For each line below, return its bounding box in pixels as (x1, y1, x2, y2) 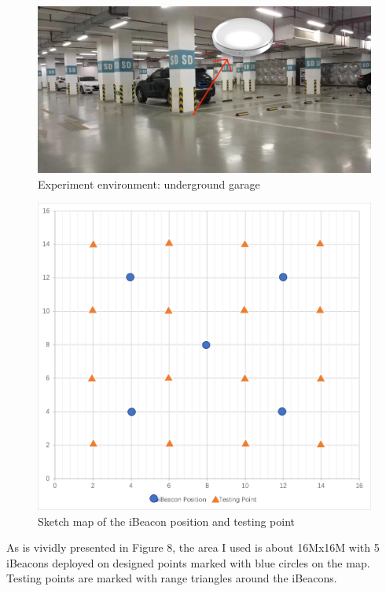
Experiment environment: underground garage (38, 175, 260, 192)
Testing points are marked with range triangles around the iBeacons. (6, 570, 337, 586)
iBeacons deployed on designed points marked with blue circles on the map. (6, 554, 370, 571)
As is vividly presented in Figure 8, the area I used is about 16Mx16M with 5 (6, 539, 380, 556)
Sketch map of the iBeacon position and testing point (38, 512, 296, 529)
